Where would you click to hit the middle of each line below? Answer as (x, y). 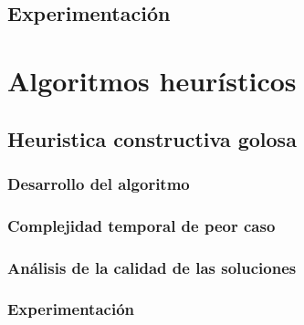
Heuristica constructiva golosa (152, 138)
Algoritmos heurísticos (152, 80)
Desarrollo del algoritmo (99, 183)
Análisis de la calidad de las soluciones (152, 267)
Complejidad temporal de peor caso (142, 225)
